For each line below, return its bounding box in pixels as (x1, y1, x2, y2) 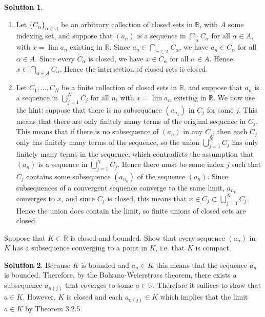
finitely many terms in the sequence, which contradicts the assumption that (16, 149, 254, 159)
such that (232, 159, 261, 170)
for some (207, 104, 234, 115)
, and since (61, 193, 95, 203)
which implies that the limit (160, 291, 248, 302)
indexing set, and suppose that (16, 30, 113, 41)
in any (183, 126, 203, 137)
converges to (16, 193, 55, 203)
